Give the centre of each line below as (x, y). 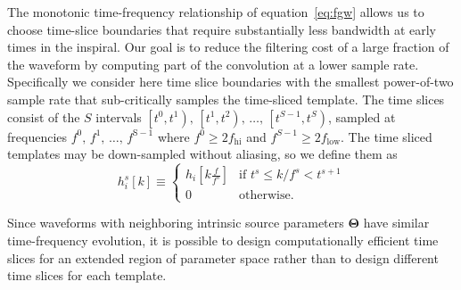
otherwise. (267, 196)
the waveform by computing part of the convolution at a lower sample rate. (213, 64)
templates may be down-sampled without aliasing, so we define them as (202, 154)
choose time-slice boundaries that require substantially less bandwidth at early (222, 29)
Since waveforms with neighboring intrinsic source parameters (176, 223)
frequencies (37, 136)
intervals (119, 116)
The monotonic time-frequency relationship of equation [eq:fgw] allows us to (216, 12)
